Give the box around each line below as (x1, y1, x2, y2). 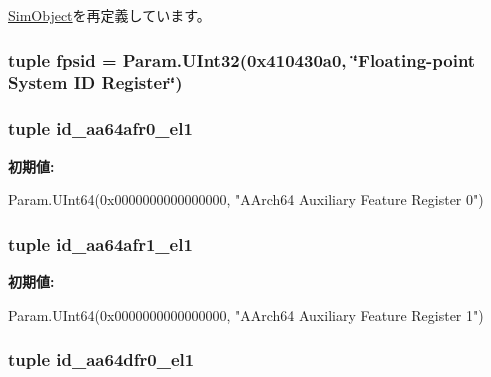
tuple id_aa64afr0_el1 (8, 116, 193, 141)
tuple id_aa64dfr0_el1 (8, 347, 195, 372)
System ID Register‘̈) (8, 70, 183, 95)
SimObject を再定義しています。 (8, 5, 211, 25)
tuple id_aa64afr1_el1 (8, 231, 193, 256)
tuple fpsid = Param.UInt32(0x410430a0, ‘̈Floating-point (8, 47, 476, 72)
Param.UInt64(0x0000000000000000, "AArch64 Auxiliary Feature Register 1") (8, 304, 484, 325)
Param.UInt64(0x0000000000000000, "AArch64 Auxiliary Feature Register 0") (8, 189, 484, 210)
